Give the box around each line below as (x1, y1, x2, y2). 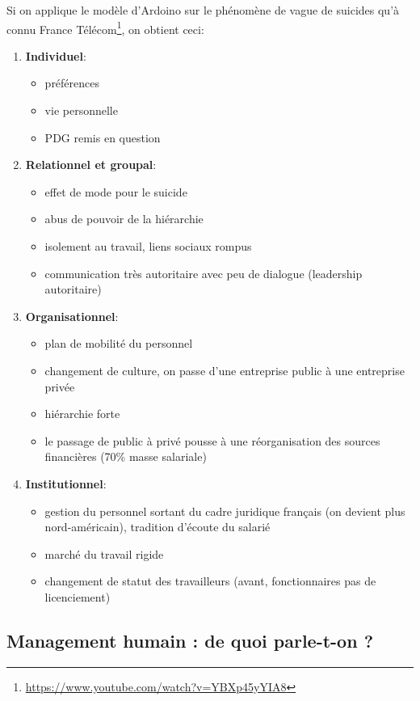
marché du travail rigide (44, 545, 164, 562)
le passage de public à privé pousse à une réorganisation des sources (44, 432, 380, 449)
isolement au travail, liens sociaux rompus (44, 238, 252, 254)
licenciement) (44, 588, 111, 605)
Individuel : (25, 47, 86, 64)
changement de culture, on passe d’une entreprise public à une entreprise (44, 361, 405, 378)
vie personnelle (44, 102, 118, 119)
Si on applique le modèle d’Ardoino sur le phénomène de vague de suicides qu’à (6, 2, 400, 18)
